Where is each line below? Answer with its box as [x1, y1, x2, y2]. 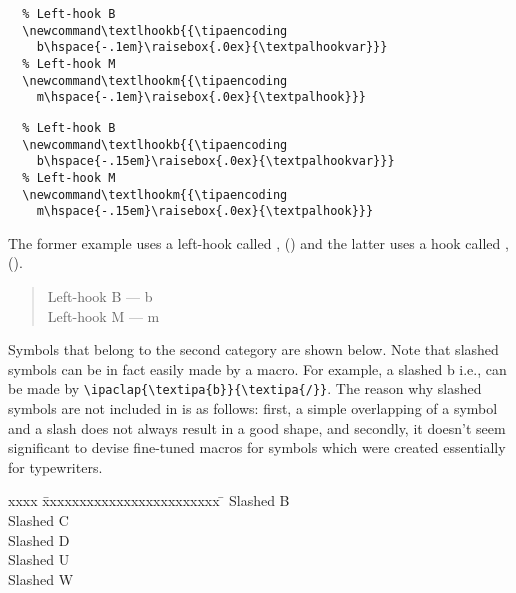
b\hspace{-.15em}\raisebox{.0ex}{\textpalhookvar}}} [36, 154, 395, 169]
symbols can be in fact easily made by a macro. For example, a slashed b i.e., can [8, 358, 507, 379]
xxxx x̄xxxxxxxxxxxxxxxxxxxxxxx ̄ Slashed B [8, 490, 290, 511]
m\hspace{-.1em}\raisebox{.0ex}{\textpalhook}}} [36, 90, 366, 105]
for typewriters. [8, 456, 103, 477]
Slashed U [8, 549, 70, 570]
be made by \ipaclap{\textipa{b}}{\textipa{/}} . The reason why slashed [8, 378, 482, 399]
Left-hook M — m [47, 305, 160, 326]
